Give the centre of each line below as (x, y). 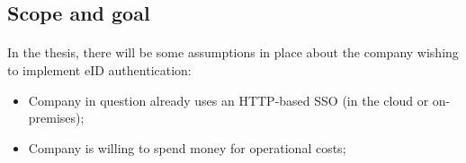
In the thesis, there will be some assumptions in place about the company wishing (233, 52)
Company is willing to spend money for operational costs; (187, 147)
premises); (56, 118)
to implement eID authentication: (99, 69)
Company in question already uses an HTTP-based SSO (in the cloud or (229, 100)
